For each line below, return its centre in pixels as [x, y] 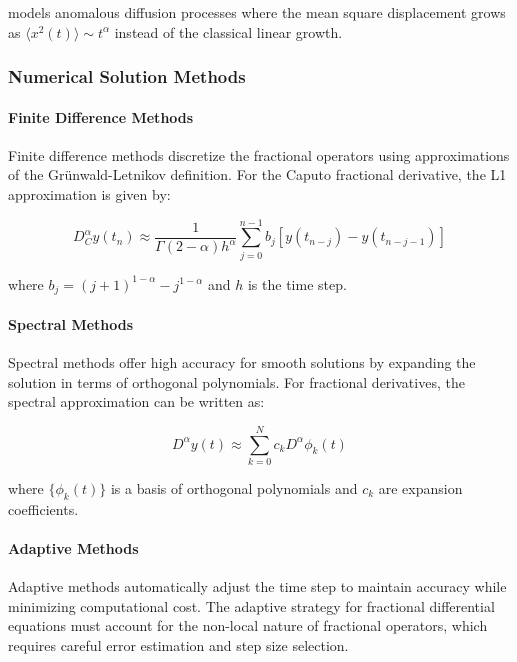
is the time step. [297, 283]
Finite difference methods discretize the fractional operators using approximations [259, 154]
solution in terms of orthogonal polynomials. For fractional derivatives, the [236, 381]
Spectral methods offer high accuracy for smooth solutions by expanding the [242, 361]
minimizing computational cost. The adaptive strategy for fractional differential [251, 605]
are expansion [420, 487]
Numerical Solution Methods [127, 76]
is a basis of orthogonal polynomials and [234, 487]
